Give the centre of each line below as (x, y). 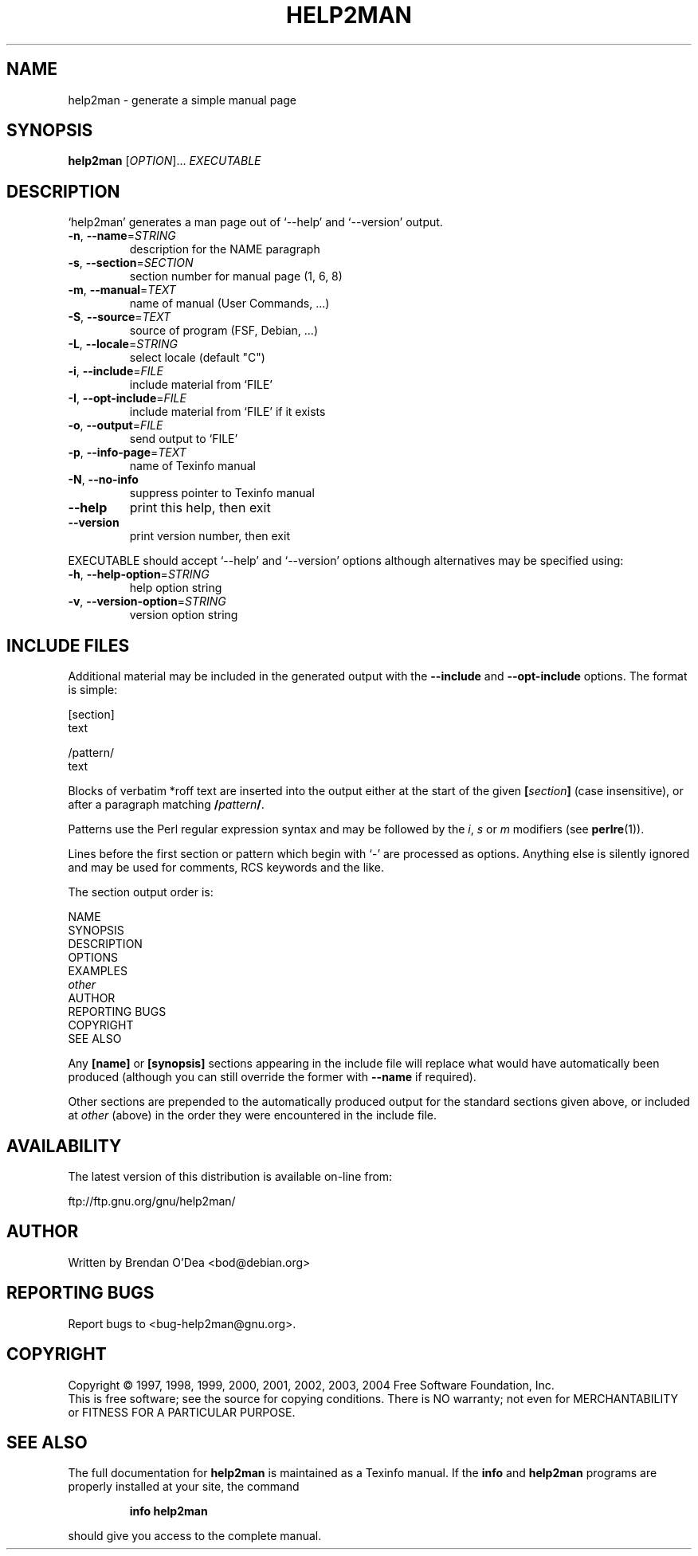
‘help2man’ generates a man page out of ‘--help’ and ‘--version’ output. (255, 222)
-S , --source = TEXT (120, 317)
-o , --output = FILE (116, 425)
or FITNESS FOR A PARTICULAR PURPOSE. (182, 1412)
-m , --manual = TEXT (122, 290)
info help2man (169, 1511)
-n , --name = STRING (122, 236)
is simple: (93, 690)
